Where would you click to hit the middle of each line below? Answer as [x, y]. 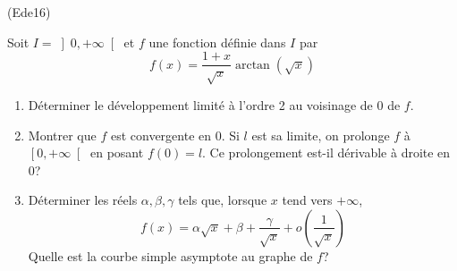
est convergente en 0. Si [175, 135]
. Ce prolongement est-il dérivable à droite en [326, 152]
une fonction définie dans [217, 42]
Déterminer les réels [83, 200]
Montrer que [62, 135]
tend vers [307, 200]
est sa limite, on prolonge [321, 135]
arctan [252, 65]
